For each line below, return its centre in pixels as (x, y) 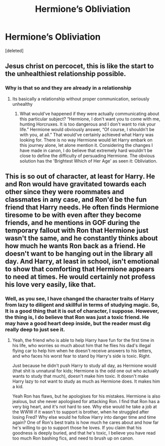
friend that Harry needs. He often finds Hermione (82, 207)
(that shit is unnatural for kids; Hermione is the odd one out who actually (85, 371)
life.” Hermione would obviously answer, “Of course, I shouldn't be (87, 129)
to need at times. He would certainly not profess (81, 277)
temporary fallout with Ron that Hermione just (77, 231)
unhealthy (22, 104)
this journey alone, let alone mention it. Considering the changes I (86, 145)
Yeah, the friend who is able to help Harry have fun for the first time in (83, 340)
